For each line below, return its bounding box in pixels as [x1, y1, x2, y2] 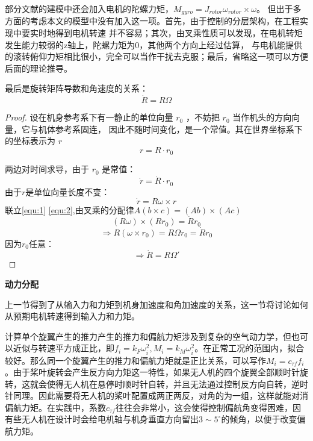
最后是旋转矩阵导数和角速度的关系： [5, 82, 148, 95]
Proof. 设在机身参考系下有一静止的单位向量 [5, 111, 173, 124]
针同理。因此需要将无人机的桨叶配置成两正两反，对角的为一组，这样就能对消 [5, 389, 308, 402]
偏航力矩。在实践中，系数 [5, 401, 106, 413]
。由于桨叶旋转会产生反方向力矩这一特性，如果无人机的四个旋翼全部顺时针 [5, 366, 300, 378]
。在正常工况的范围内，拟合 [194, 342, 305, 354]
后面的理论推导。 [5, 61, 72, 74]
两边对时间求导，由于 [5, 163, 89, 175]
